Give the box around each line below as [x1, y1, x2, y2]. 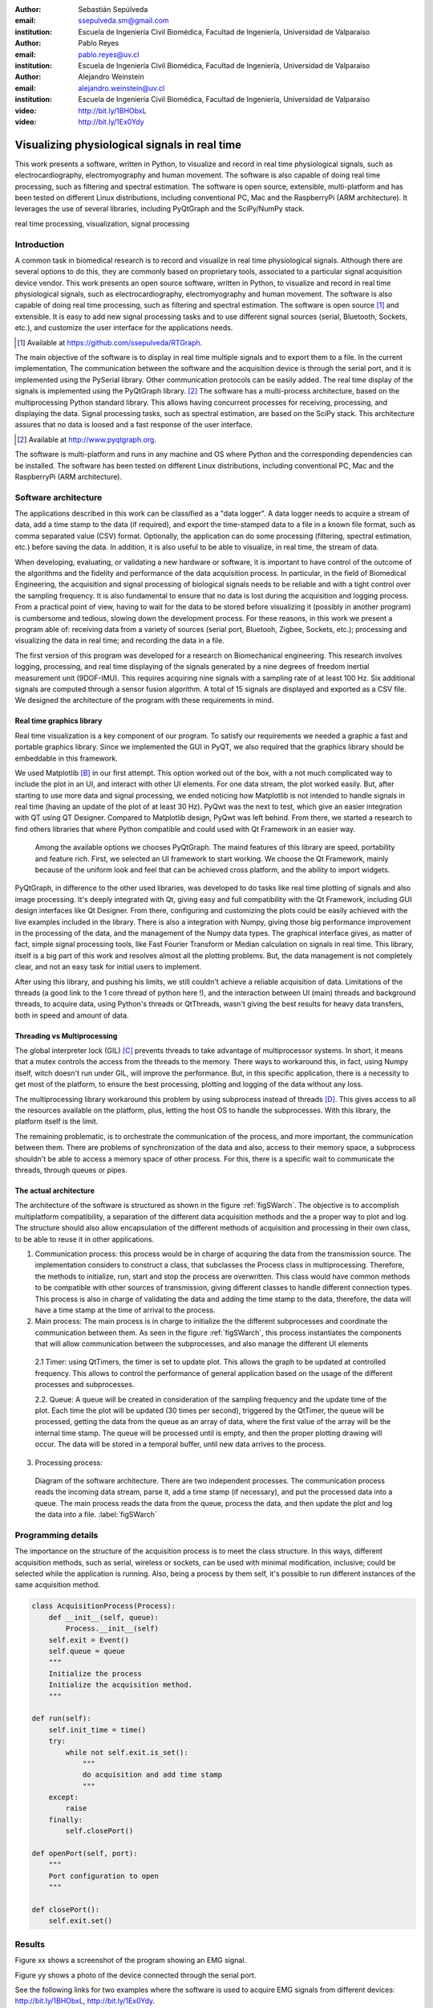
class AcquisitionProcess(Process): [31, 1602, 176, 1610]
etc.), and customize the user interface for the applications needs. [14, 323, 233, 333]
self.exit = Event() [48, 1635, 130, 1644]
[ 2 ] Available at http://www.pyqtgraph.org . [17, 435, 156, 444]
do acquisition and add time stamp [82, 1770, 222, 1779]
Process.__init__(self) [65, 1624, 160, 1634]
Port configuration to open [48, 1871, 160, 1880]
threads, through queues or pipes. [14, 1165, 127, 1174]
